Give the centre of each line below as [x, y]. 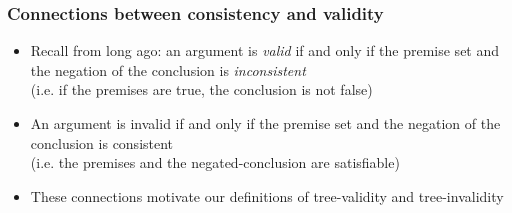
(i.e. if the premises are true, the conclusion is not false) [201, 89]
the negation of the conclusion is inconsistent [168, 69]
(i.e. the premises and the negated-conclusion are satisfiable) [215, 162]
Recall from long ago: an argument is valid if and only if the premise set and [265, 50]
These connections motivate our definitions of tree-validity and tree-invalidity [267, 195]
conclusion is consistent [102, 142]
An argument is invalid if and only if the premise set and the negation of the [265, 123]
